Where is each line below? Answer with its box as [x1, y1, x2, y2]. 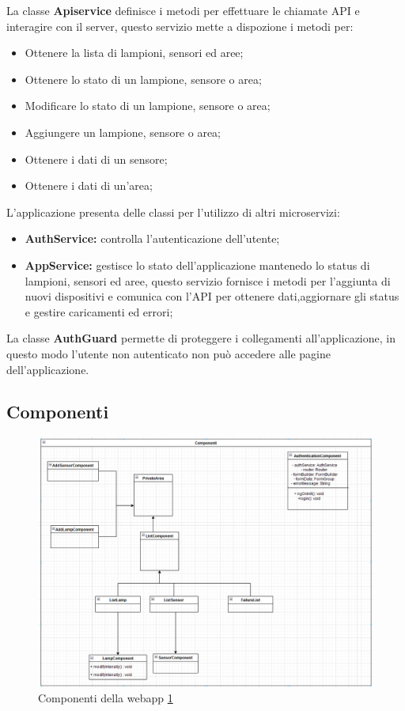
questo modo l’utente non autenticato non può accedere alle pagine [6, 345, 331, 361]
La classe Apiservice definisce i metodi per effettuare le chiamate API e [6, 2, 360, 18]
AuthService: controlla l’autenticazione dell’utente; [25, 230, 280, 247]
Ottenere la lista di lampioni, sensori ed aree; [25, 44, 244, 61]
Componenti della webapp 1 [38, 690, 173, 706]
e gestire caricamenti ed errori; [25, 303, 173, 320]
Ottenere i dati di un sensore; [25, 150, 168, 167]
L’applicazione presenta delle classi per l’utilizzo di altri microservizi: [6, 203, 340, 220]
